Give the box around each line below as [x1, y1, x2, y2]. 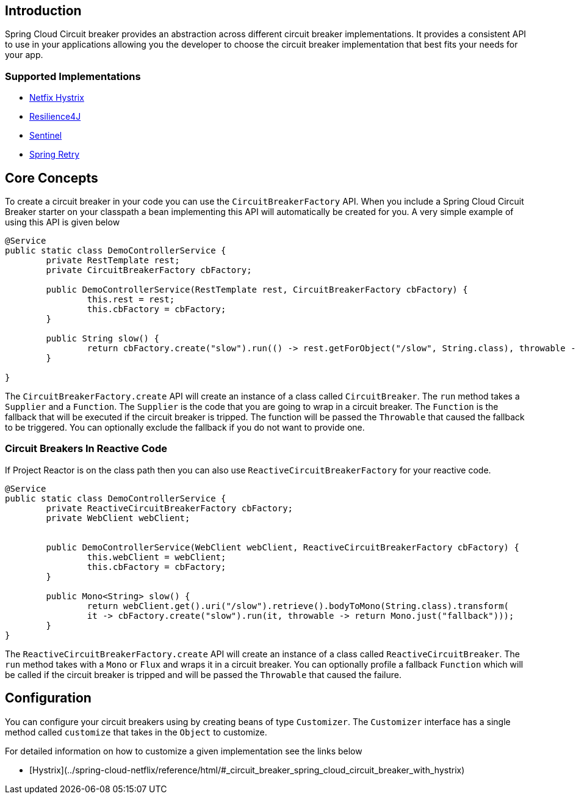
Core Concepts [5, 170, 98, 186]
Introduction [5, 3, 82, 18]
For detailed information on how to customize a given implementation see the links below [5, 745, 362, 756]
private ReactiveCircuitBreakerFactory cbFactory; [46, 503, 293, 513]
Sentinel [29, 130, 62, 141]
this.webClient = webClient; [87, 552, 226, 562]
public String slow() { [46, 334, 159, 344]
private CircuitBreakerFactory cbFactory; [46, 265, 252, 275]
